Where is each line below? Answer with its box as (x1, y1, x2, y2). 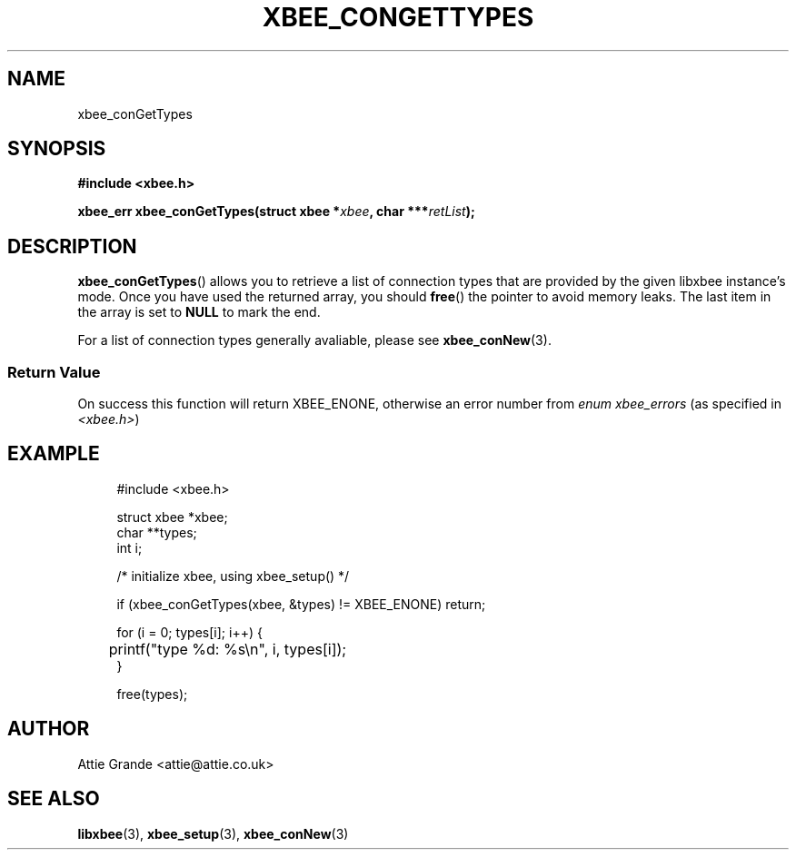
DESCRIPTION (7, 234, 137, 258)
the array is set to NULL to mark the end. (77, 304, 321, 320)
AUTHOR (7, 717, 90, 741)
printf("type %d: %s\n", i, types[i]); (108, 639, 347, 658)
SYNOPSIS (7, 137, 106, 161)
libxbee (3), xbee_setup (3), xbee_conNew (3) (77, 825, 349, 842)
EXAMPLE (7, 442, 100, 466)
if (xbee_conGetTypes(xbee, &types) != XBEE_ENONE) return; (116, 596, 486, 612)
